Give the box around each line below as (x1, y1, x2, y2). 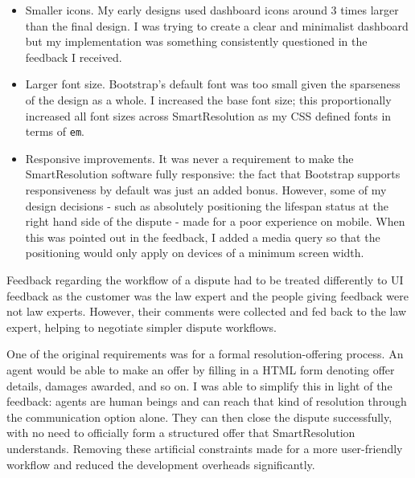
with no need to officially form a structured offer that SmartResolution (6, 424, 355, 441)
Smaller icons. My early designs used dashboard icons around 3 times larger (25, 2, 399, 18)
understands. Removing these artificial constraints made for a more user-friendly (6, 439, 403, 456)
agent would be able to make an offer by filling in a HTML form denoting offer (6, 361, 395, 378)
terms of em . (25, 123, 84, 140)
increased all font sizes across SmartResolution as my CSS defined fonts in (25, 107, 392, 124)
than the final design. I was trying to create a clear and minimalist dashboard (25, 17, 409, 34)
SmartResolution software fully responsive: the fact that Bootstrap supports (25, 165, 401, 182)
